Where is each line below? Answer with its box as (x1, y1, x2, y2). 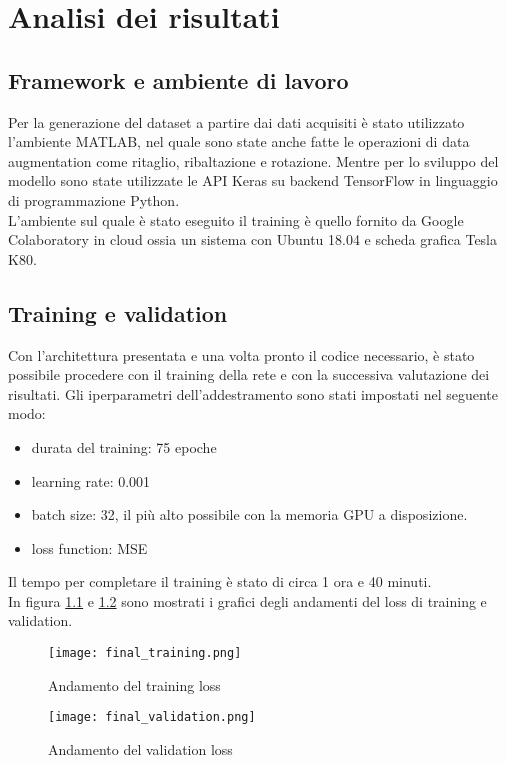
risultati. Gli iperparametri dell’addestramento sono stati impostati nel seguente (8, 383, 498, 404)
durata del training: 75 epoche (31, 436, 217, 457)
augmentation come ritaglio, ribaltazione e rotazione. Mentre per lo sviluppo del (8, 150, 499, 171)
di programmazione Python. (8, 189, 180, 210)
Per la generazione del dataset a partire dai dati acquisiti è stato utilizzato (8, 111, 465, 132)
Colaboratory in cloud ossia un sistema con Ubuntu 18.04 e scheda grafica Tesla (8, 229, 498, 250)
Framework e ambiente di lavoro (8, 64, 349, 95)
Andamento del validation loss (48, 738, 233, 759)
